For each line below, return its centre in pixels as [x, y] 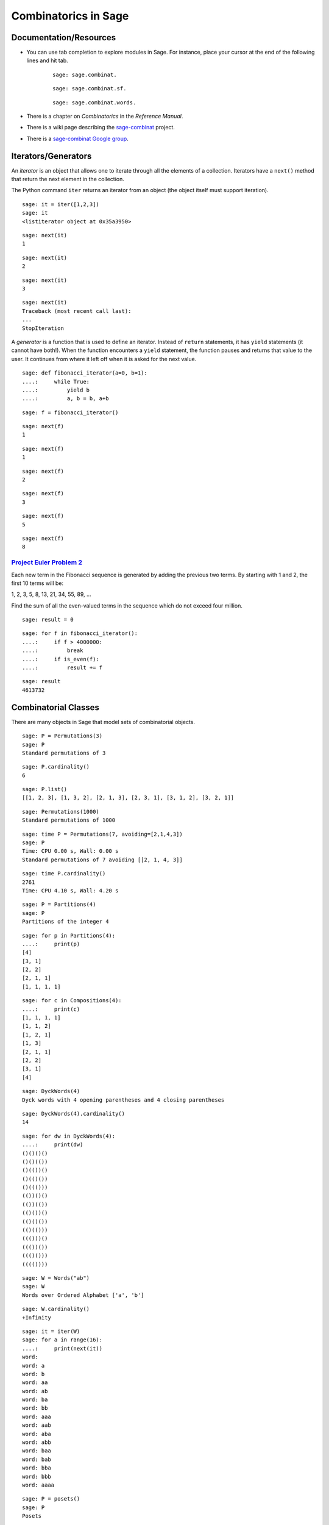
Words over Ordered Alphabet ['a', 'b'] [83, 1295]
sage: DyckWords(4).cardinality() [73, 1114]
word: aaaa [38, 1485]
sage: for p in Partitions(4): [69, 935]
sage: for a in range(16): [62, 1340]
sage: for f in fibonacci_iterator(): [80, 633]
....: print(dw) [53, 1145]
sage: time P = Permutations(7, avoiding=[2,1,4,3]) [102, 834]
